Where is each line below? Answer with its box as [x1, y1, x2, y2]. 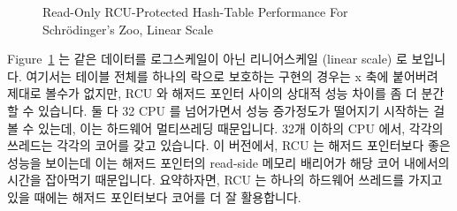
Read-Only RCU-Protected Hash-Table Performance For [42, 3, 348, 20]
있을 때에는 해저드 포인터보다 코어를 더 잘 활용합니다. [7, 187, 301, 206]
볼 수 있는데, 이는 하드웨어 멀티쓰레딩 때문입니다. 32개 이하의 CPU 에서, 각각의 [7, 118, 444, 137]
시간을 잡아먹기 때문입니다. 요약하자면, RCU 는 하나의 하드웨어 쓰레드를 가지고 [7, 170, 443, 189]
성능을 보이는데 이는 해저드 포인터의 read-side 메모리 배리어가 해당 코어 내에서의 [7, 153, 450, 171]
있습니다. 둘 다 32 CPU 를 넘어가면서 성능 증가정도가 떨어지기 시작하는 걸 [38, 101, 446, 119]
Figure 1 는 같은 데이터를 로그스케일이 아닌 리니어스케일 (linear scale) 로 [7, 49, 407, 68]
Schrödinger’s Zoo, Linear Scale [42, 19, 213, 38]
